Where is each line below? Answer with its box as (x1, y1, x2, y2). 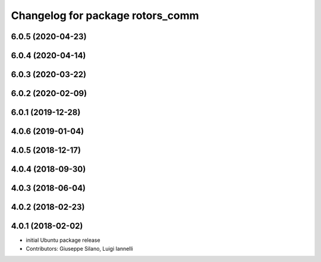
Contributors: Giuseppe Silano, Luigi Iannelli (26, 245, 133, 252)
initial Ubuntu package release (26, 236, 100, 244)
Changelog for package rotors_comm (11, 9, 199, 22)
